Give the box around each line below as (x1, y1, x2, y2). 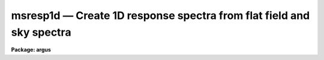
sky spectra (11, 26, 71, 39)
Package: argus (11, 46, 51, 53)
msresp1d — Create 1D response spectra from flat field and (11, 9, 310, 22)
